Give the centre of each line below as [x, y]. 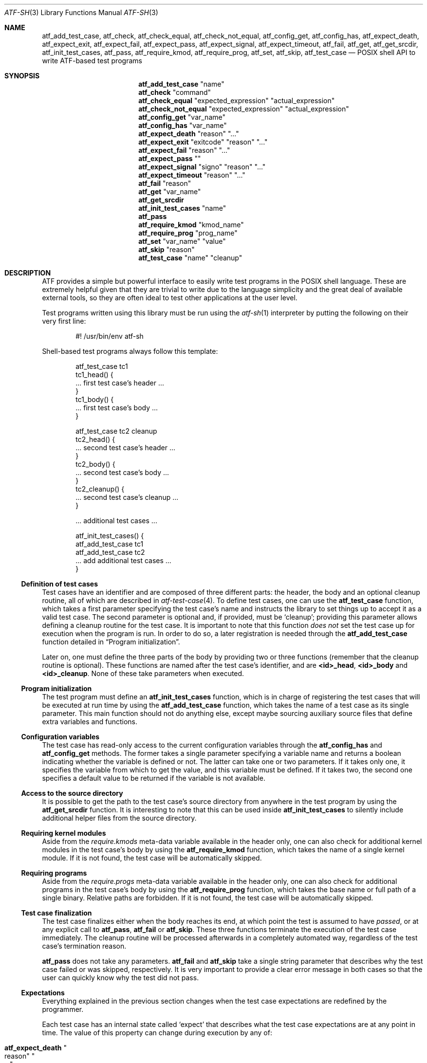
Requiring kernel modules [64, 833]
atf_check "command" [175, 92]
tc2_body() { [95, 464]
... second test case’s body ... [122, 472]
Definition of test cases [59, 584]
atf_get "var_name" [170, 192]
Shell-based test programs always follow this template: [130, 351]
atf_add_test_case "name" [181, 84]
